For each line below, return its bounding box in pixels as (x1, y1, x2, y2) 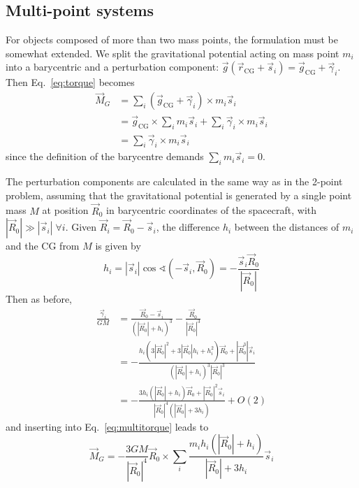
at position (42, 203, 89, 217)
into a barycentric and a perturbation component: (6, 59, 219, 74)
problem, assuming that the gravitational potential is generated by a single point (6, 187, 352, 202)
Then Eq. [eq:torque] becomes (6, 75, 135, 89)
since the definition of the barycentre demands (6, 149, 204, 164)
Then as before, (6, 291, 73, 306)
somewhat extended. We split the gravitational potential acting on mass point (6, 45, 339, 60)
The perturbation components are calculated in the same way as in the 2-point (6, 174, 343, 189)
